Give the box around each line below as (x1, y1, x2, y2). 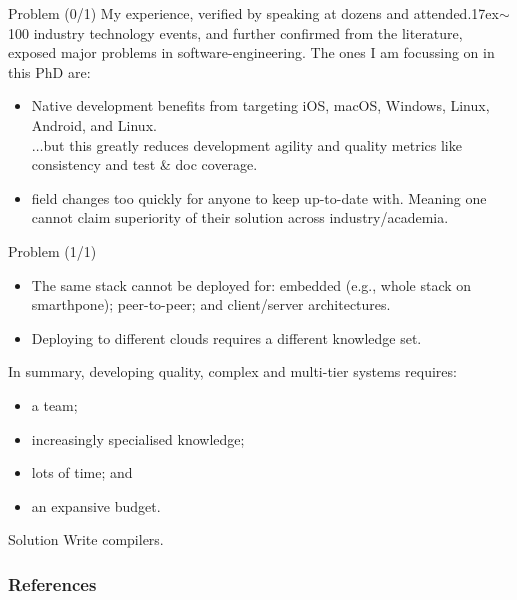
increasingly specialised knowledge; (31, 428, 245, 449)
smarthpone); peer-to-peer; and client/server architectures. (31, 294, 391, 315)
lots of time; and (31, 462, 133, 483)
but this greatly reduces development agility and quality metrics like (43, 134, 462, 155)
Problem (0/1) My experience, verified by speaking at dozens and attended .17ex (8, 3, 499, 23)
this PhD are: (8, 61, 91, 82)
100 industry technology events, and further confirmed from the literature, (8, 22, 463, 43)
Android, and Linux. (31, 114, 157, 135)
